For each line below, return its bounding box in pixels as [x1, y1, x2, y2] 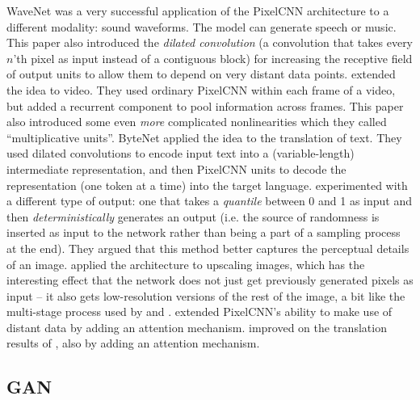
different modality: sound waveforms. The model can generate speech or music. [6, 18, 397, 35]
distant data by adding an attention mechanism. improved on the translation [6, 318, 387, 335]
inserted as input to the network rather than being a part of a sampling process [6, 224, 401, 241]
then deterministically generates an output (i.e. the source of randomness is [6, 208, 380, 225]
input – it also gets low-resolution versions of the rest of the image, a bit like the [6, 287, 405, 304]
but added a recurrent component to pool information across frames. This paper [6, 97, 404, 114]
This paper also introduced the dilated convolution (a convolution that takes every [6, 34, 414, 51]
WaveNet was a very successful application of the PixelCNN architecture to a [6, 2, 389, 19]
